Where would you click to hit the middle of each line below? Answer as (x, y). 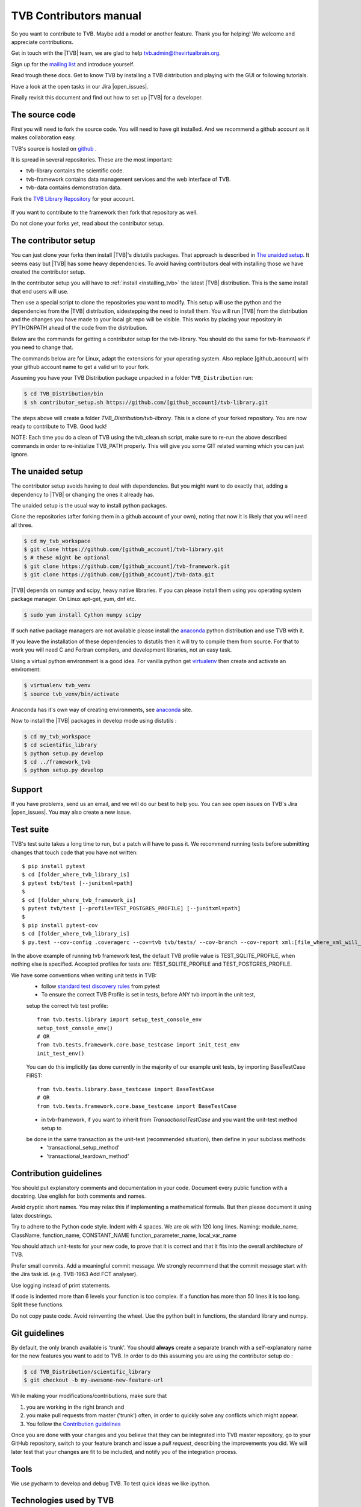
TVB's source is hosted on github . (54, 148)
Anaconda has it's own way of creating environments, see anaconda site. (102, 709)
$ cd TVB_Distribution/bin (63, 394)
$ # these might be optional (67, 558)
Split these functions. (38, 1304)
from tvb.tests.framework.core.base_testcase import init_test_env (138, 1045)
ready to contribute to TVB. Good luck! (59, 426)
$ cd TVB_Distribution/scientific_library (87, 1372)
